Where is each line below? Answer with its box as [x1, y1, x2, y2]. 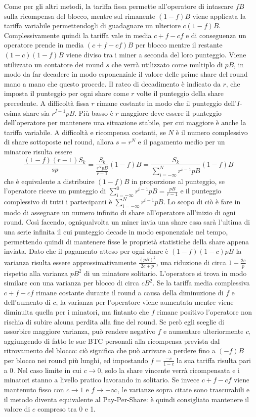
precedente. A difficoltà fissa [4, 97, 89, 108]
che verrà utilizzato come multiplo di [111, 59, 223, 69]
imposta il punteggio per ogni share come [4, 88, 129, 98]
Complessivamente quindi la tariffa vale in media [4, 30, 152, 40]
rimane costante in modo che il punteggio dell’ [96, 97, 237, 108]
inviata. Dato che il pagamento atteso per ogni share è [4, 246, 169, 256]
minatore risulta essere [4, 146, 72, 156]
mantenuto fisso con [4, 384, 64, 394]
